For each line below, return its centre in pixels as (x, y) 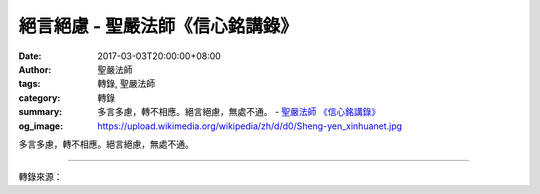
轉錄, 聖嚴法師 (126, 84)
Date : (30, 56)
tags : (29, 84)
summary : (40, 112)
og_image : (41, 126)
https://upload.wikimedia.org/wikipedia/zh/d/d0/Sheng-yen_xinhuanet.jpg (250, 126)
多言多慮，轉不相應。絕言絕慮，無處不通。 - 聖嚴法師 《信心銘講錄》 (239, 112)
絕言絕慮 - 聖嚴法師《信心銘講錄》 (158, 26)
